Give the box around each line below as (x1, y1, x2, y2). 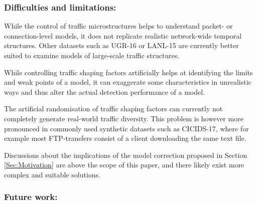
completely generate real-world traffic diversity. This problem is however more (4, 113, 243, 123)
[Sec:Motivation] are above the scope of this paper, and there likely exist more (4, 159, 244, 170)
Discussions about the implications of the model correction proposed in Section (4, 149, 247, 160)
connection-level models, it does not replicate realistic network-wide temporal (4, 30, 242, 41)
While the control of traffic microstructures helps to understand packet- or (4, 21, 233, 31)
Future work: (4, 190, 58, 203)
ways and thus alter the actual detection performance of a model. (4, 86, 205, 97)
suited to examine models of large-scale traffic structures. (4, 50, 180, 60)
